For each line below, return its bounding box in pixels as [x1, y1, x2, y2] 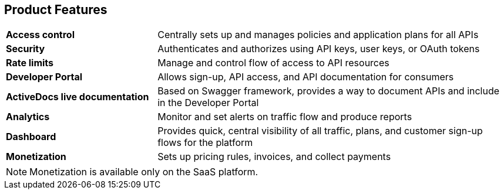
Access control [6, 29, 75, 41]
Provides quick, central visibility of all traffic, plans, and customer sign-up [157, 125, 483, 137]
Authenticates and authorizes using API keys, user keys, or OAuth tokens [157, 43, 480, 55]
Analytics [6, 111, 50, 123]
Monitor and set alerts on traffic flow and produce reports [157, 111, 412, 123]
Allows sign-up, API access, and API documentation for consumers [157, 71, 454, 83]
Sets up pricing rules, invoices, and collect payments [157, 151, 391, 163]
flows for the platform [157, 137, 253, 149]
